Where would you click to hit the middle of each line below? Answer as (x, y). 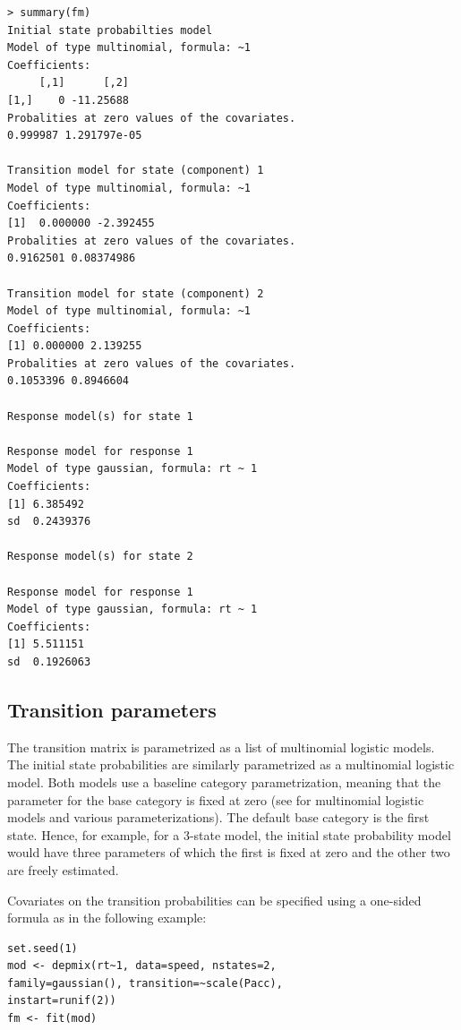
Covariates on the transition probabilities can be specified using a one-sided (214, 900)
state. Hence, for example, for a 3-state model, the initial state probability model (229, 834)
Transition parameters (112, 709)
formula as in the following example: (107, 918)
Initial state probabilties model (110, 30)
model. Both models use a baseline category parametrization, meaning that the (224, 781)
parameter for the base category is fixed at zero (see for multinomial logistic (216, 799)
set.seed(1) (43, 948)
